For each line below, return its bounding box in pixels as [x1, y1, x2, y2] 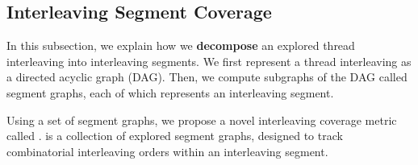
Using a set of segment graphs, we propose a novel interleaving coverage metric [6, 111, 397, 128]
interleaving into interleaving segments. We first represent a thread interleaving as [6, 52, 412, 69]
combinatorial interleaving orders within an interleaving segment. [6, 142, 328, 159]
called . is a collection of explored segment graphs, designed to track [6, 127, 343, 144]
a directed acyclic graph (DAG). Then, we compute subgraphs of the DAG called [6, 68, 408, 85]
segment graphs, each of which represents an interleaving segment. [6, 84, 334, 101]
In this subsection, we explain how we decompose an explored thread [6, 37, 355, 54]
